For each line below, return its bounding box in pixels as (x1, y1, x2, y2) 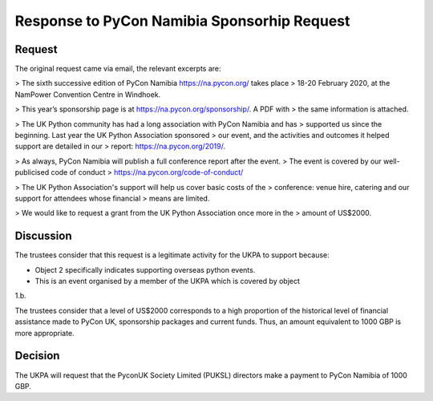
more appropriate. (14, 328, 75, 338)
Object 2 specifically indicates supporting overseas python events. (34, 265, 256, 274)
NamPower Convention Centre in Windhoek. (14, 89, 161, 99)
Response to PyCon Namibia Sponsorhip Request (14, 12, 350, 30)
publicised (14, 168, 50, 177)
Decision (14, 349, 60, 363)
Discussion (14, 229, 72, 243)
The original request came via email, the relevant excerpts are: (14, 64, 221, 74)
